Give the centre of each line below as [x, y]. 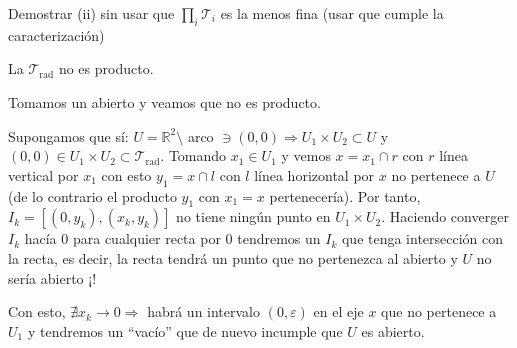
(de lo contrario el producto [92, 195]
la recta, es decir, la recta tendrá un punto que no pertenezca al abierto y [233, 257]
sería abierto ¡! [52, 277]
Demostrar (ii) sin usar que [91, 13]
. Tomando [193, 155]
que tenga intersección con [422, 238]
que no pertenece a [439, 311]
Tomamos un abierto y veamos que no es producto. [164, 101]
